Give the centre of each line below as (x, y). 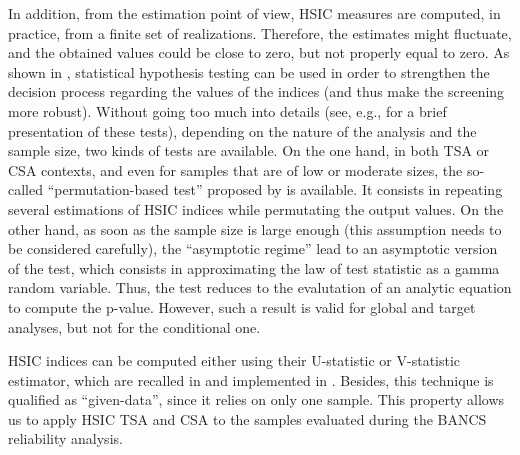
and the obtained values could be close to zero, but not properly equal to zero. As (259, 52)
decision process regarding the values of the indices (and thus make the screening (256, 91)
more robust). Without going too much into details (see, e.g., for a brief (227, 110)
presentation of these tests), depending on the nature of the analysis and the (242, 130)
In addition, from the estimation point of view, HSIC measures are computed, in (254, 13)
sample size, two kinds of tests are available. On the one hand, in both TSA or (249, 150)
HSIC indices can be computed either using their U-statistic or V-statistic (234, 360)
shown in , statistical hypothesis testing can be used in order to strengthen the (249, 71)
